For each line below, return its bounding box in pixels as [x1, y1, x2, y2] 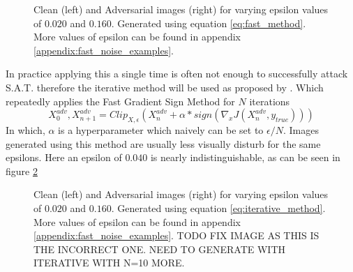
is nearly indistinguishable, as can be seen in [150, 150, 340, 165]
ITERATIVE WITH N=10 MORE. [33, 255, 185, 270]
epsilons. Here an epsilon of [6, 150, 122, 165]
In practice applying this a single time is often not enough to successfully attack [6, 66, 348, 81]
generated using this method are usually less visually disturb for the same [6, 136, 321, 151]
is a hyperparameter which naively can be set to [58, 122, 264, 137]
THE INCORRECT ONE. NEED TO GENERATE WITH [33, 241, 286, 256]
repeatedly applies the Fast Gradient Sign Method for [6, 93, 235, 108]
